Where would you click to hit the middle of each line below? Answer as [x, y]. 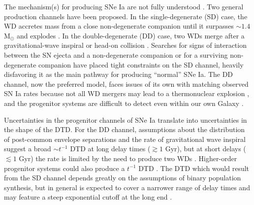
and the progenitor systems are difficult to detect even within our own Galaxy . [124, 103]
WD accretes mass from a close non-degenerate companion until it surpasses [119, 26]
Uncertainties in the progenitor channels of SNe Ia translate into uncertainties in [126, 120]
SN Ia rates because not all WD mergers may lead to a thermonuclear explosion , [127, 93]
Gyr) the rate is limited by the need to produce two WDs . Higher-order [128, 158]
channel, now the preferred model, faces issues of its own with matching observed [126, 84]
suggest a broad [28, 149]
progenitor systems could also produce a [64, 168]
